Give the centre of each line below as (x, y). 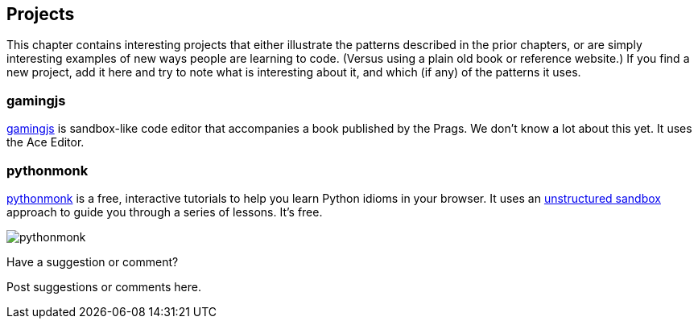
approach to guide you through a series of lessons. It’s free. (165, 212)
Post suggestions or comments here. (104, 286)
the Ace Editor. (45, 142)
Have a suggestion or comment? (93, 261)
